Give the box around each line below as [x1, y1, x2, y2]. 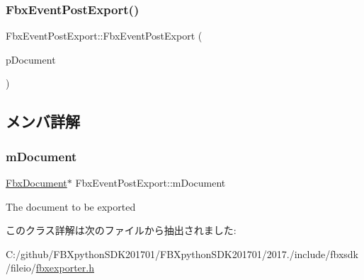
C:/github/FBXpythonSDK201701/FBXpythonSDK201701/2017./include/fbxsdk [6, 246, 358, 261]
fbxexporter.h [35, 260, 94, 275]
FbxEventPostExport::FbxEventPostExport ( [6, 28, 203, 43]
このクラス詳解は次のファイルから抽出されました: [6, 223, 237, 238]
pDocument [6, 52, 56, 66]
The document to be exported [6, 199, 136, 214]
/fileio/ [6, 260, 36, 275]
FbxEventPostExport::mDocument [75, 175, 226, 189]
